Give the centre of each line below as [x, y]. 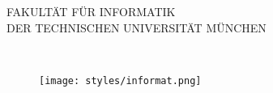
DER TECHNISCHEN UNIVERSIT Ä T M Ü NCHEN [136, 27]
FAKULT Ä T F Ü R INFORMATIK [91, 11]
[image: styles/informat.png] [120, 80]
